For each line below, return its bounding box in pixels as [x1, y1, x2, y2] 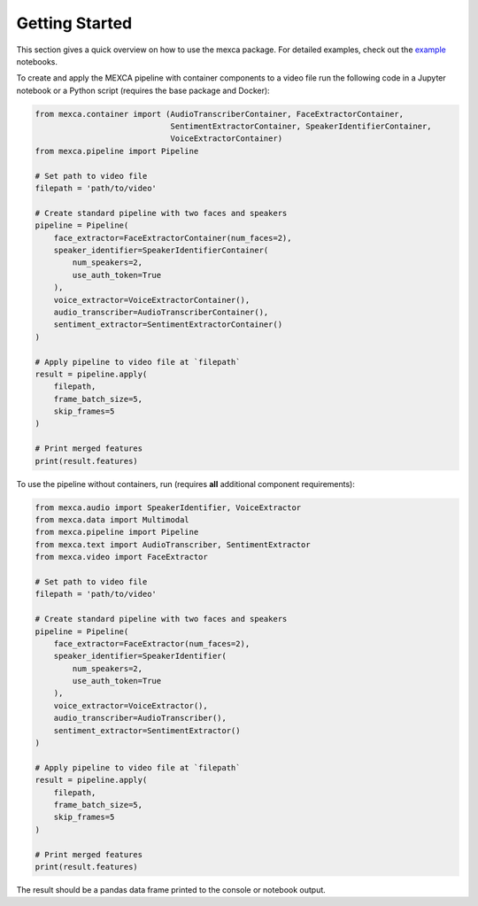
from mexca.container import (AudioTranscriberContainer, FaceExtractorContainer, [35, 109, 405, 119]
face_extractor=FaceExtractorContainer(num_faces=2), [53, 233, 292, 243]
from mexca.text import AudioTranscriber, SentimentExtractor [35, 539, 311, 549]
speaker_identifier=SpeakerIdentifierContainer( [53, 245, 269, 255]
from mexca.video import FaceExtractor [35, 552, 208, 562]
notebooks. [16, 56, 58, 66]
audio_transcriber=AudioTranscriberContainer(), [53, 306, 269, 317]
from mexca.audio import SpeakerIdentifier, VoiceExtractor [35, 502, 302, 513]
